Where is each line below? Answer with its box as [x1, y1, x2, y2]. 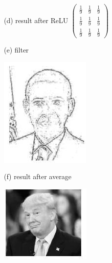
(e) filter [4, 45, 29, 55]
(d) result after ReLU [4, 15, 68, 25]
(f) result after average [4, 171, 71, 182]
